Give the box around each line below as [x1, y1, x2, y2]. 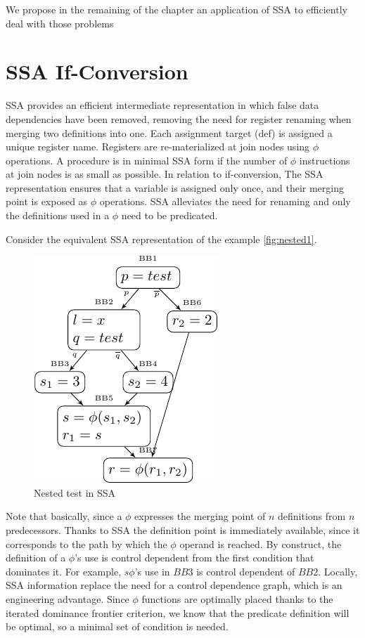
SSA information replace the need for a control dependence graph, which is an [6, 578, 342, 592]
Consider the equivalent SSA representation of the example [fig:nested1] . [6, 231, 317, 246]
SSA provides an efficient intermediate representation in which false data [6, 98, 319, 112]
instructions [299, 152, 350, 167]
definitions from [278, 509, 346, 523]
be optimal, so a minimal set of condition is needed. [6, 619, 229, 634]
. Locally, [318, 564, 358, 578]
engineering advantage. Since [6, 592, 129, 606]
